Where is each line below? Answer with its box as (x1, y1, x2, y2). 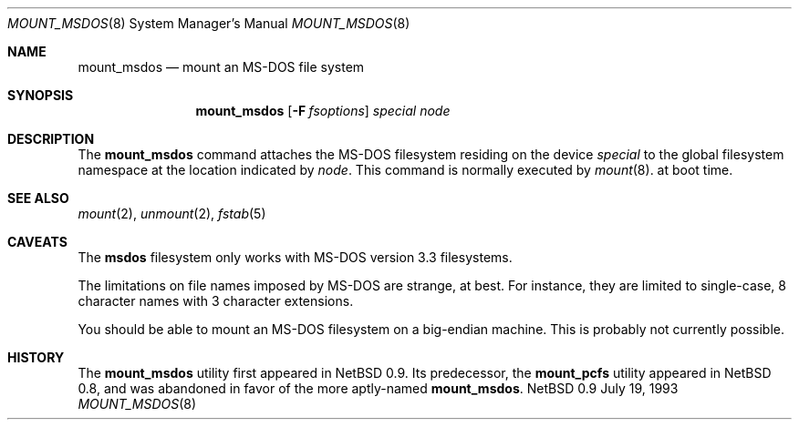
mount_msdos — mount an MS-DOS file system (78, 59, 365, 75)
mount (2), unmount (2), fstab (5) (78, 206, 266, 221)
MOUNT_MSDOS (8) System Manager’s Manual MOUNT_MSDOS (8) (7, 15, 410, 31)
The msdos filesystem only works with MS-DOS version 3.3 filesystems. (78, 249, 513, 265)
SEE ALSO (7, 190, 69, 206)
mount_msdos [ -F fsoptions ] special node (195, 103, 451, 118)
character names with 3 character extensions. (78, 293, 354, 309)
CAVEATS (7, 234, 67, 249)
